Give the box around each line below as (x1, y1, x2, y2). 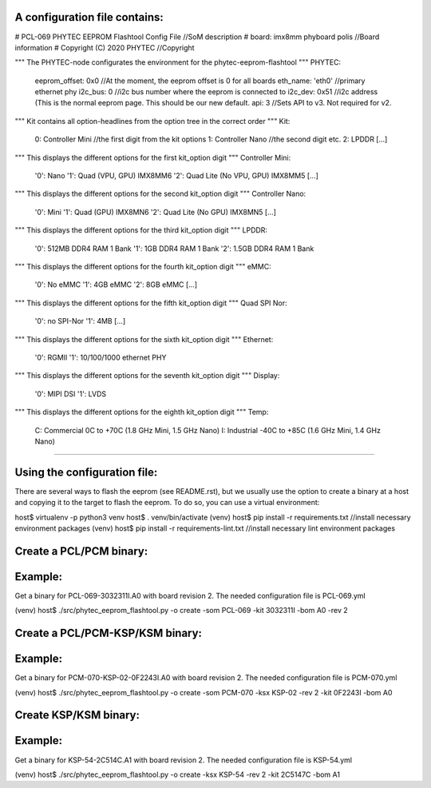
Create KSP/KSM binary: (14, 708, 140, 722)
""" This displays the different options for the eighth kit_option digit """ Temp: (14, 408, 269, 417)
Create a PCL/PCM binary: (14, 544, 148, 558)
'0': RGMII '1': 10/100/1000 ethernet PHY (34, 352, 167, 362)
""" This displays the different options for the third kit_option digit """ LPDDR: (14, 225, 267, 235)
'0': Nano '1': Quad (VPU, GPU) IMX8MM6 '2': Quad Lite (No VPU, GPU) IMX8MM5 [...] (34, 171, 319, 181)
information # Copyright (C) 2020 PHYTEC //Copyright (14, 42, 195, 52)
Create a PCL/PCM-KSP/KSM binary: (14, 627, 203, 640)
